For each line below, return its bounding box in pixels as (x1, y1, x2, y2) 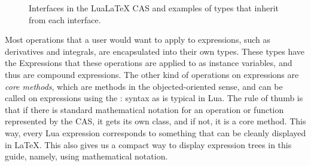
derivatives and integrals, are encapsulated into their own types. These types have (5, 45, 305, 57)
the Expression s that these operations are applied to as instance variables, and (5, 57, 292, 69)
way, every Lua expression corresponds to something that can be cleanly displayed (5, 126, 306, 139)
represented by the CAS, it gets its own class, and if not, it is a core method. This (5, 115, 306, 127)
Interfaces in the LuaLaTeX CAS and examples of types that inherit (29, 2, 279, 14)
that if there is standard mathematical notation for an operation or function (5, 103, 284, 115)
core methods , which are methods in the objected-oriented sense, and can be (5, 80, 283, 92)
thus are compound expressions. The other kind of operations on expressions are (5, 68, 299, 80)
